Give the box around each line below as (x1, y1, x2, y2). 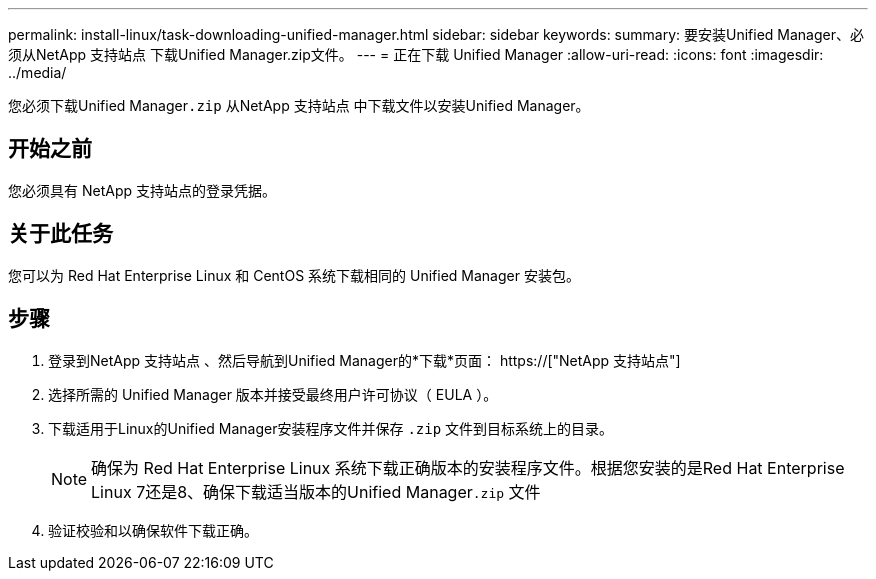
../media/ (8, 64, 67, 81)
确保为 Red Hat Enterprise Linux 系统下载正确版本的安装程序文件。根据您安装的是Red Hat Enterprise (91, 457, 845, 478)
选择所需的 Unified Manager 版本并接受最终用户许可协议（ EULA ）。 (48, 385, 498, 403)
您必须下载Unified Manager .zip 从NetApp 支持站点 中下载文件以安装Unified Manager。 (8, 97, 590, 114)
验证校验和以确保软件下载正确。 (48, 521, 258, 539)
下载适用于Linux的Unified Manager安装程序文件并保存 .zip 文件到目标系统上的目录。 (48, 419, 614, 437)
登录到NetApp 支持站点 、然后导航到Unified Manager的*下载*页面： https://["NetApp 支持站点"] (48, 351, 681, 369)
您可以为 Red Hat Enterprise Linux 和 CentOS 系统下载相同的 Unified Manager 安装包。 (8, 266, 580, 284)
